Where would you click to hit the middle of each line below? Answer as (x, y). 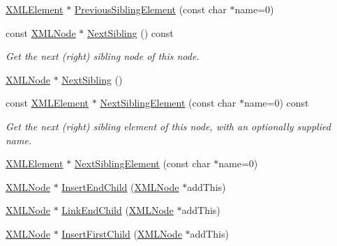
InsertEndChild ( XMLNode (120, 186)
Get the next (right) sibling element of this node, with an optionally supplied (168, 126)
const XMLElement (47, 103)
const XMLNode (41, 32)
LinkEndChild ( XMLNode (118, 210)
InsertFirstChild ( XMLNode (122, 233)
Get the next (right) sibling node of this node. (103, 56)
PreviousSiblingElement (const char (150, 9)
